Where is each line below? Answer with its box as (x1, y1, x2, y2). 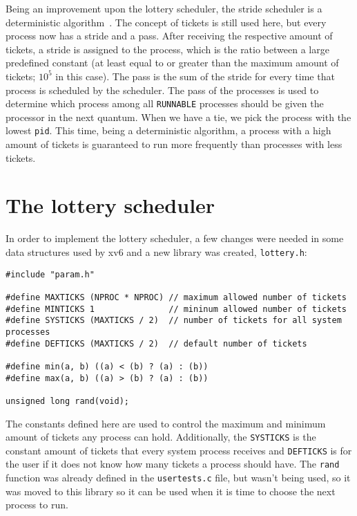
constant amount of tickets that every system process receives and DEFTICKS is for (6, 443, 352, 457)
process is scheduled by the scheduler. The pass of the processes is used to (6, 82, 319, 97)
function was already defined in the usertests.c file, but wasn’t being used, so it (6, 470, 351, 485)
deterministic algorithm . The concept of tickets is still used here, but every (6, 15, 327, 29)
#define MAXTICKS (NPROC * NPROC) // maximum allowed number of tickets (6, 292, 347, 302)
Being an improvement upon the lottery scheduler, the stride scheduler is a (6, 1, 322, 15)
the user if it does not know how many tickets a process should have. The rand (6, 457, 340, 471)
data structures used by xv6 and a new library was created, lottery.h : (6, 244, 307, 259)
